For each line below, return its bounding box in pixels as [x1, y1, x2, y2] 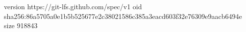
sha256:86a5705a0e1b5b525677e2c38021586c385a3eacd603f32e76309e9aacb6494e [4, 11, 242, 21]
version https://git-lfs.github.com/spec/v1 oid [4, 1, 142, 11]
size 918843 [4, 20, 38, 31]
